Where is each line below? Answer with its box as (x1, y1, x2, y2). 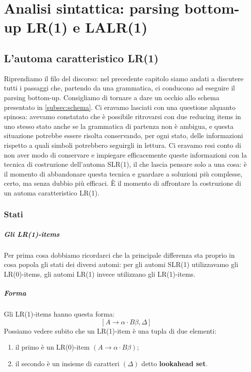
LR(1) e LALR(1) (26, 17, 148, 37)
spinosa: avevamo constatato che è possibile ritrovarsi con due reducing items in (4, 111, 241, 122)
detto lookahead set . (141, 358, 208, 369)
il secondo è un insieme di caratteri (15, 358, 119, 369)
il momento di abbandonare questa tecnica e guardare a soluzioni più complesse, (4, 168, 243, 178)
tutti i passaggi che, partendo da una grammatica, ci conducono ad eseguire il (4, 83, 235, 93)
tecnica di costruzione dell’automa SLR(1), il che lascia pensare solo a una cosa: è (4, 159, 247, 169)
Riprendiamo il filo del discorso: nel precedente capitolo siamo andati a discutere (4, 73, 244, 83)
